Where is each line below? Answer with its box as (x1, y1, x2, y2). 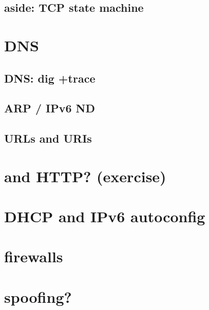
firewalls (4, 246, 63, 267)
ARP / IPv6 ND (4, 100, 95, 116)
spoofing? (4, 286, 72, 307)
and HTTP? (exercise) (4, 165, 166, 186)
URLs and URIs (4, 130, 92, 146)
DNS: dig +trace (4, 70, 96, 86)
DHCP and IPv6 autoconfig (4, 206, 205, 227)
